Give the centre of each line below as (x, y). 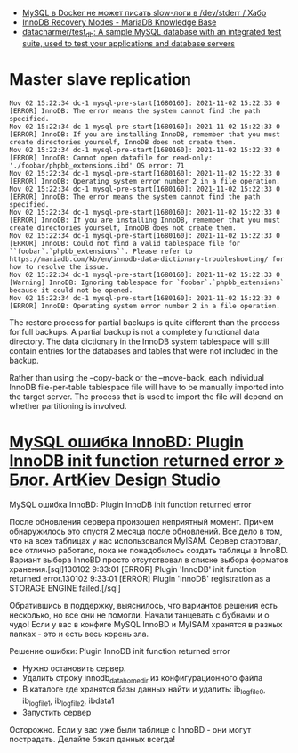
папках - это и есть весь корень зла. (79, 634)
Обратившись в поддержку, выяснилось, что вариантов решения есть (144, 605)
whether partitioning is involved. (68, 405)
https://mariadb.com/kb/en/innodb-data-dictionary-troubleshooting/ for (147, 259)
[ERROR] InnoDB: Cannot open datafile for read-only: (111, 158)
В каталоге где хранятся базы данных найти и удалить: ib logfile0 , (144, 690)
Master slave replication (101, 79)
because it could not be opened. (71, 290)
